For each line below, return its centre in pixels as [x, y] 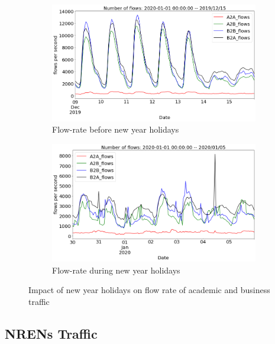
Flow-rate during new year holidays [116, 270]
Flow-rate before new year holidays [116, 129]
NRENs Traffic [51, 333]
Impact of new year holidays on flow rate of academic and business [149, 290]
